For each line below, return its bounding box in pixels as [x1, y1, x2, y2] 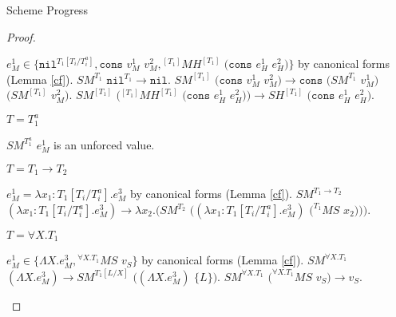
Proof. [6, 28, 36, 45]
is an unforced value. [53, 136, 155, 153]
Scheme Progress [6, 2, 88, 18]
